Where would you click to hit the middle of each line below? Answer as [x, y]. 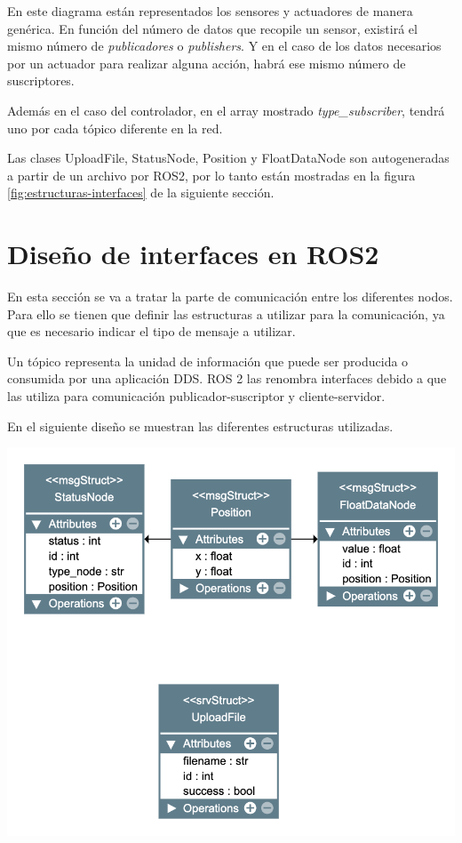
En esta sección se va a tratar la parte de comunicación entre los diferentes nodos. [230, 297]
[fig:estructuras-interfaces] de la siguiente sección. [141, 193]
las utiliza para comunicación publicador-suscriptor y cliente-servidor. [196, 396]
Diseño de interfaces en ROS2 [193, 254]
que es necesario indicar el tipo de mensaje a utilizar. [151, 331]
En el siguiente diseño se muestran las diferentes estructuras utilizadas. [200, 426]
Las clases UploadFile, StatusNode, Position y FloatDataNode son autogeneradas [228, 158]
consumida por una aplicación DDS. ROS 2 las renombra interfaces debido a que [227, 378]
